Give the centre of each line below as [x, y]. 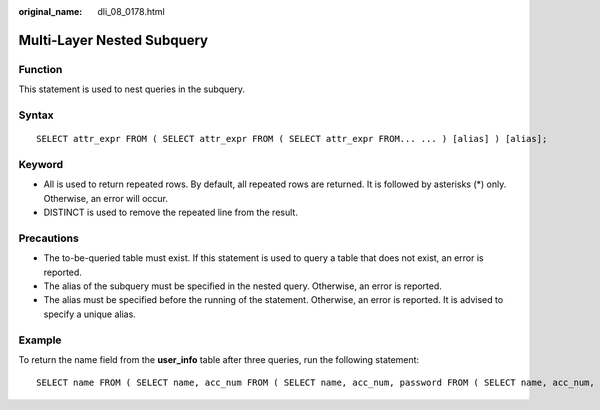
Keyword [41, 164]
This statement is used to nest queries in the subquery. [131, 89]
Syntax [36, 115]
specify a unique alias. [90, 314]
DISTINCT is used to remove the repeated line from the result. [171, 212]
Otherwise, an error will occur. [106, 198]
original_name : [50, 11]
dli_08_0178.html [131, 11]
